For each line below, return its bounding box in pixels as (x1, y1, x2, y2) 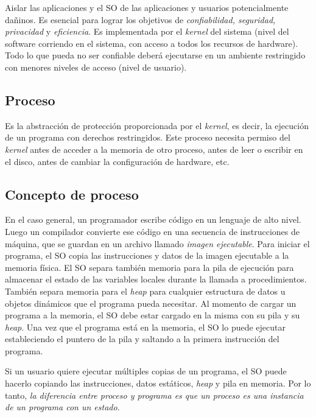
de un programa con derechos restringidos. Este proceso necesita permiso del (5, 131, 290, 144)
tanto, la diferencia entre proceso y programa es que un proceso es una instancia (5, 388, 304, 401)
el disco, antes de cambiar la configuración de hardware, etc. (5, 155, 230, 167)
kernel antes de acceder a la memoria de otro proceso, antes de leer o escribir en (5, 142, 303, 155)
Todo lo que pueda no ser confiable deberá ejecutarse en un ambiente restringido (5, 49, 306, 61)
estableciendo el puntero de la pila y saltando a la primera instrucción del (5, 332, 279, 345)
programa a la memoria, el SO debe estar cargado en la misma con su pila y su (5, 309, 300, 321)
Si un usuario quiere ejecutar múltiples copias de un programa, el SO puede (5, 365, 287, 377)
